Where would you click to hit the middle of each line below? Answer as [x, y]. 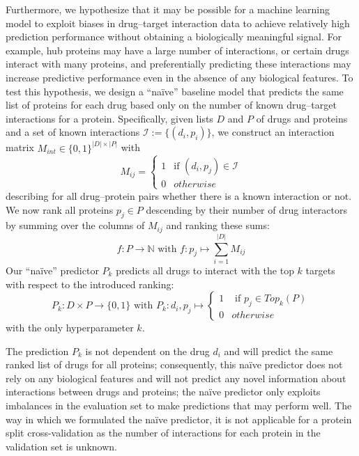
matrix [20, 147]
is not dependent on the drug [147, 351]
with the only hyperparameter [70, 328]
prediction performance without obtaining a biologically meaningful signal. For [174, 37]
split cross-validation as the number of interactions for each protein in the [163, 433]
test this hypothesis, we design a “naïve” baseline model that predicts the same [175, 91]
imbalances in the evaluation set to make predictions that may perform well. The [179, 406]
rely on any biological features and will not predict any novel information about [176, 378]
